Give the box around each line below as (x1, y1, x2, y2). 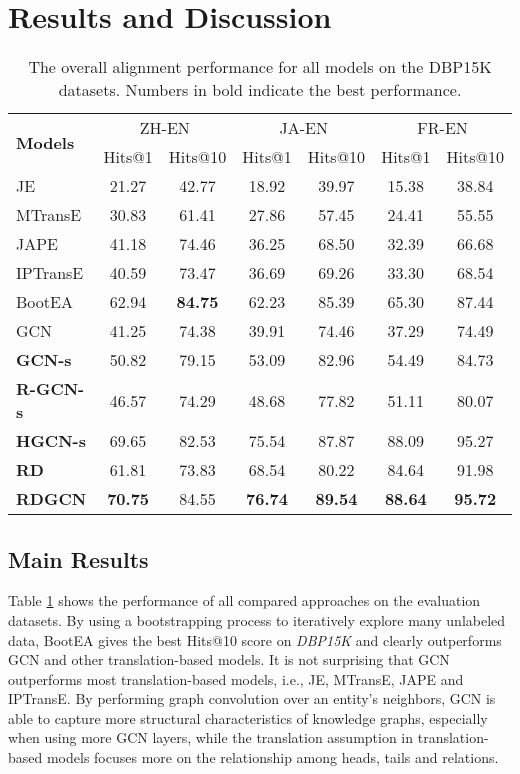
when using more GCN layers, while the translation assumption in (8, 727, 414, 748)
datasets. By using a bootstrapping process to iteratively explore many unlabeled (8, 609, 506, 630)
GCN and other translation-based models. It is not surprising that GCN (8, 649, 450, 670)
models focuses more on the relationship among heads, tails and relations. (46, 747, 499, 768)
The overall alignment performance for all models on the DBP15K (28, 55, 492, 79)
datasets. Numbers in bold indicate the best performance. (58, 78, 462, 102)
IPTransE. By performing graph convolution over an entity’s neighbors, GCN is (8, 688, 496, 709)
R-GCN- (16, 377, 85, 401)
